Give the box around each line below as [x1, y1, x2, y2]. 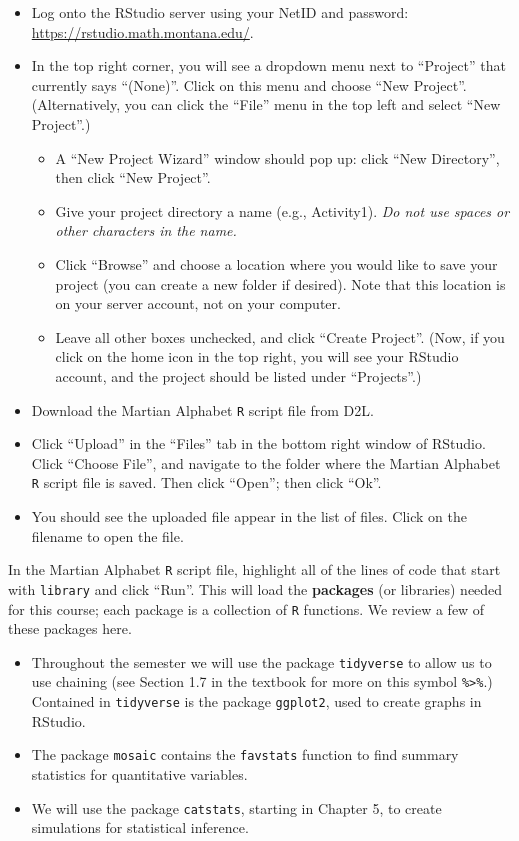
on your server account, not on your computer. [55, 293, 341, 314]
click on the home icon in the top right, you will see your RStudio [55, 346, 459, 367]
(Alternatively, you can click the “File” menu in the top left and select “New [31, 94, 501, 115]
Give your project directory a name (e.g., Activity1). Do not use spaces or [55, 200, 510, 221]
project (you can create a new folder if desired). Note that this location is [55, 273, 506, 294]
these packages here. [8, 618, 132, 639]
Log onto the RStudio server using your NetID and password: [31, 2, 409, 22]
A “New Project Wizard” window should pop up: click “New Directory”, [55, 147, 500, 168]
